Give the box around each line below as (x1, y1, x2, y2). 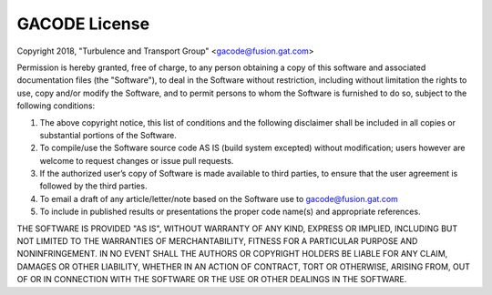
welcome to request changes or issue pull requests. (39, 155, 234, 166)
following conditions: (16, 100, 96, 111)
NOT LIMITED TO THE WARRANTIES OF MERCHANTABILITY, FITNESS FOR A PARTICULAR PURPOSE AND (16, 236, 418, 247)
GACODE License (16, 14, 150, 34)
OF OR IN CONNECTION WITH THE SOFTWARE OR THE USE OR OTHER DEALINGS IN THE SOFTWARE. (16, 274, 407, 285)
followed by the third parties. (39, 180, 148, 191)
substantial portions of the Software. (39, 129, 177, 140)
